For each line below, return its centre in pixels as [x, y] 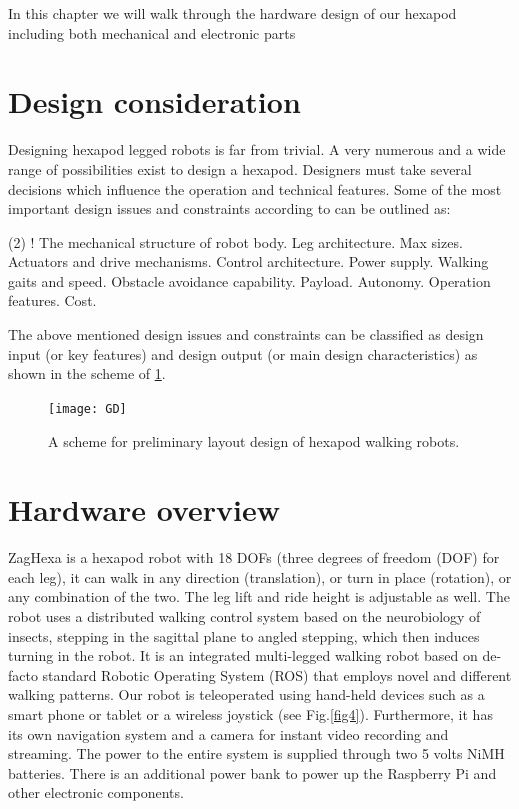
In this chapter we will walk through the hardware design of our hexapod [232, 13]
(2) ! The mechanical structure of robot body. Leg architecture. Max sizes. [235, 241]
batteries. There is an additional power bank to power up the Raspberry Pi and [252, 772]
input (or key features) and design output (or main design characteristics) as [243, 353]
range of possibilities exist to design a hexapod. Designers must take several [240, 168]
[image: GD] [87, 408]
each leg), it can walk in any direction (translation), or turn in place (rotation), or [260, 576]
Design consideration [154, 101]
